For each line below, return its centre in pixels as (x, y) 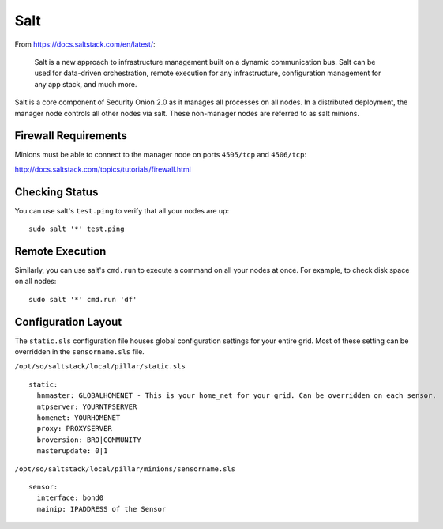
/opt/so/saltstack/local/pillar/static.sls (100, 367)
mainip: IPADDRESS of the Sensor (101, 509)
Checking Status (56, 192)
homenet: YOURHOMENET (79, 418)
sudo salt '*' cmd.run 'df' (83, 299)
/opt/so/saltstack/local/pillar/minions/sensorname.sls (125, 469)
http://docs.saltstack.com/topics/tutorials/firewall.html (103, 169)
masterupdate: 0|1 (72, 451)
